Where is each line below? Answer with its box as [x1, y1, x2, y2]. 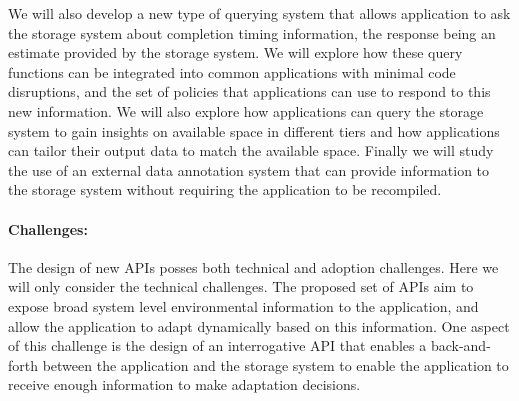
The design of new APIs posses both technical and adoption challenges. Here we [8, 256, 499, 277]
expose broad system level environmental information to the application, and [8, 295, 479, 316]
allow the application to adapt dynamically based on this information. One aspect [8, 315, 510, 336]
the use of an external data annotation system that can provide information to [8, 159, 490, 180]
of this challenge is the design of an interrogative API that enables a [8, 335, 427, 356]
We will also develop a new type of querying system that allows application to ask [8, 3, 511, 23]
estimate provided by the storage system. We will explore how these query [8, 42, 463, 63]
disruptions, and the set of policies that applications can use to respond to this [8, 81, 491, 102]
